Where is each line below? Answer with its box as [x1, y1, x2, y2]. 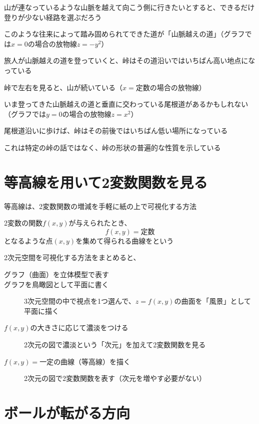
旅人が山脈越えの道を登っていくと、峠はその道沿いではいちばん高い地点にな [4, 55, 255, 66]
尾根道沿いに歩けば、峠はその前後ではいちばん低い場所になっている [4, 125, 228, 136]
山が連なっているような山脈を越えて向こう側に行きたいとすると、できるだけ [4, 2, 255, 12]
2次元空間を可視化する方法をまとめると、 [4, 252, 140, 263]
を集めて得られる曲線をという [75, 235, 174, 246]
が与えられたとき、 [68, 218, 131, 228]
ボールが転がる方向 [4, 402, 130, 422]
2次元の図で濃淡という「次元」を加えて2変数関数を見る [24, 339, 206, 349]
